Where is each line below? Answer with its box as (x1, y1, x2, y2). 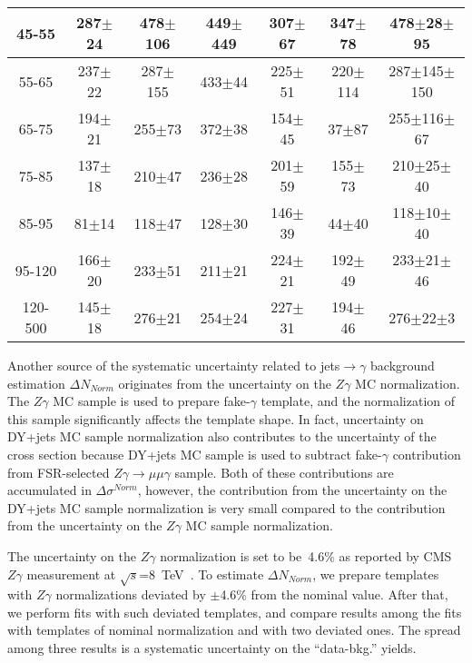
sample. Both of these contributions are (174, 462, 394, 481)
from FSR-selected (7, 462, 110, 481)
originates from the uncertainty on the (118, 373, 331, 392)
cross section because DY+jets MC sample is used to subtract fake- (7, 444, 382, 463)
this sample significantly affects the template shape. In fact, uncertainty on (7, 409, 424, 428)
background (370, 356, 435, 374)
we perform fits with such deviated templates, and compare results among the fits (7, 602, 462, 621)
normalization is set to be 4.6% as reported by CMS (160, 546, 452, 565)
